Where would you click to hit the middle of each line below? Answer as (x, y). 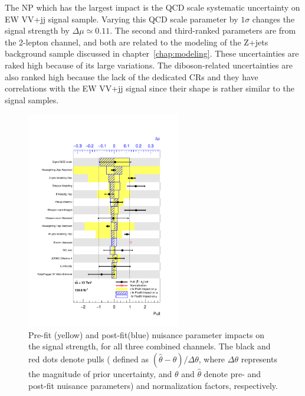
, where (212, 359)
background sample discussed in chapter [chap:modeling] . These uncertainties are (152, 53)
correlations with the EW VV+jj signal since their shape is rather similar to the (150, 88)
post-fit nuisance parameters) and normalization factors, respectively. (153, 385)
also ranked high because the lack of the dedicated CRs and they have (132, 76)
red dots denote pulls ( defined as (89, 359)
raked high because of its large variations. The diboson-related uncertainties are (149, 65)
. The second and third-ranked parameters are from (203, 30)
